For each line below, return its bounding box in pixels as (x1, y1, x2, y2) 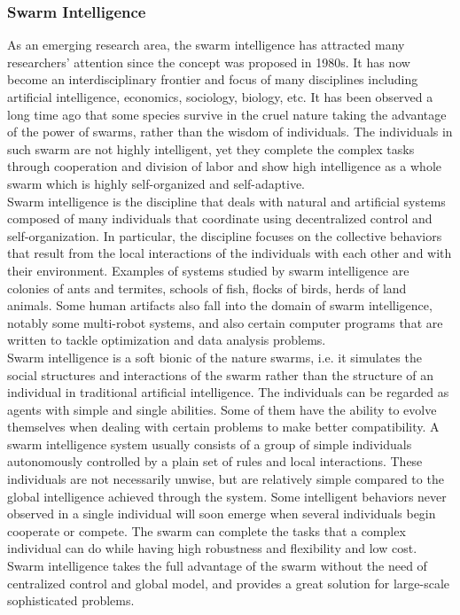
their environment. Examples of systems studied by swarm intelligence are (7, 261, 409, 279)
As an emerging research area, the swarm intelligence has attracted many (7, 35, 405, 54)
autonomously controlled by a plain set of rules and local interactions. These (7, 452, 423, 471)
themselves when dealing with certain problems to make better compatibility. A (7, 417, 440, 436)
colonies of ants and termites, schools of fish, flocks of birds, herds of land (7, 278, 407, 297)
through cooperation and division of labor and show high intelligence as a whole (7, 157, 442, 175)
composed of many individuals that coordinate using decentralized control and (7, 209, 433, 228)
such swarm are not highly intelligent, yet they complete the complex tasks (7, 139, 415, 158)
